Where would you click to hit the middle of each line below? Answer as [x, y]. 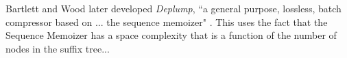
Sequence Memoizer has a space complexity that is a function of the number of [171, 35]
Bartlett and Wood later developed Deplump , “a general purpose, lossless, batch [173, 8]
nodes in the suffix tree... [58, 48]
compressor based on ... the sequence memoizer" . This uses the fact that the [167, 21]
